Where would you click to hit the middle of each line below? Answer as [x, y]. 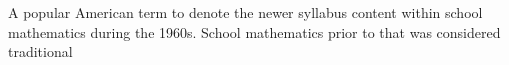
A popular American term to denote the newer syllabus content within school [245, 12]
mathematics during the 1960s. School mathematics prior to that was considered [254, 31]
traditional [40, 51]
